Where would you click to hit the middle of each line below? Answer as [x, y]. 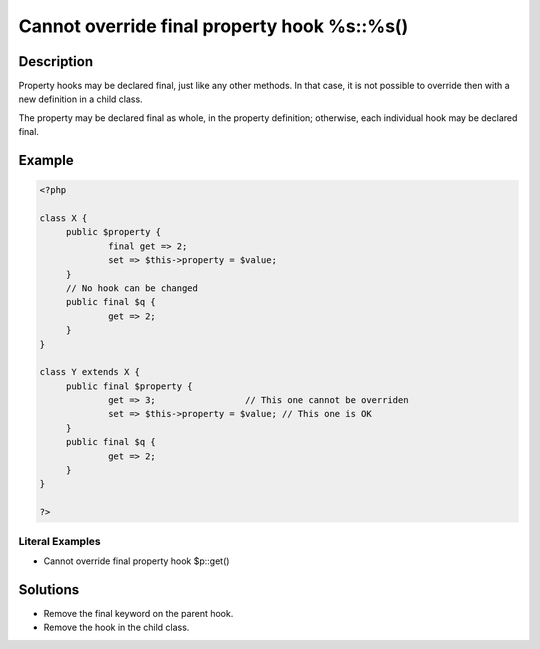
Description [56, 61]
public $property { [113, 232]
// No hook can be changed [132, 288]
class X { [63, 218]
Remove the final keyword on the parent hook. [138, 613]
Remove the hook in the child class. [116, 627]
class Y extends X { [89, 372]
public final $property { [129, 386]
